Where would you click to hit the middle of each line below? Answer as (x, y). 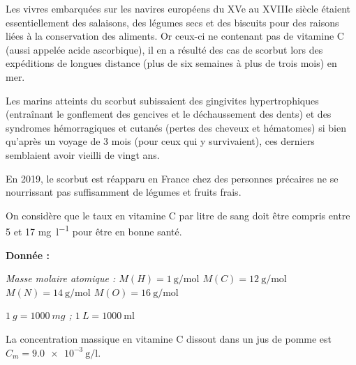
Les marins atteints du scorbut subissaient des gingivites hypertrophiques (162, 100)
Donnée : (28, 255)
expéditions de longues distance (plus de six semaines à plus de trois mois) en (171, 63)
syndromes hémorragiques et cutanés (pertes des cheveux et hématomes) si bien (176, 127)
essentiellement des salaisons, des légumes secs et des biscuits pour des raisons (172, 22)
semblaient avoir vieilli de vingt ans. (83, 154)
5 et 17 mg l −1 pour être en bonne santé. (94, 230)
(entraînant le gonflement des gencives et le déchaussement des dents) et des (169, 114)
